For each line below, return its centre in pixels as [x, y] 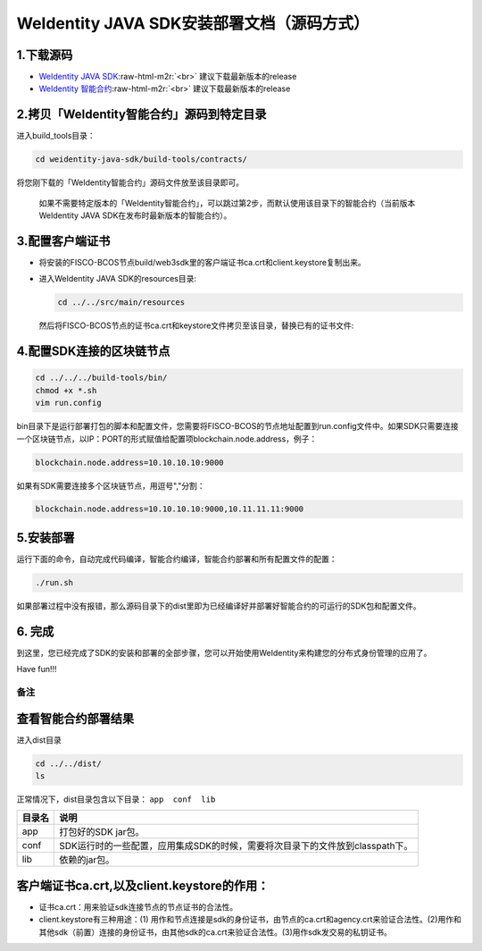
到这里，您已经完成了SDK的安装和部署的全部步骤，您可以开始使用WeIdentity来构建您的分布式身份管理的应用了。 [224, 652]
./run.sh [54, 582]
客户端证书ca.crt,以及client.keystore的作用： [143, 885]
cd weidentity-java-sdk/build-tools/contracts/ [141, 160]
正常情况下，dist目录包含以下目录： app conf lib [116, 799]
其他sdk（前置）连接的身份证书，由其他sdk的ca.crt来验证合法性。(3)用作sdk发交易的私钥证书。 [215, 932]
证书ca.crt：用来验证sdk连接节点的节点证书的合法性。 [138, 906]
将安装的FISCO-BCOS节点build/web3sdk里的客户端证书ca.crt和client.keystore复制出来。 [202, 263]
